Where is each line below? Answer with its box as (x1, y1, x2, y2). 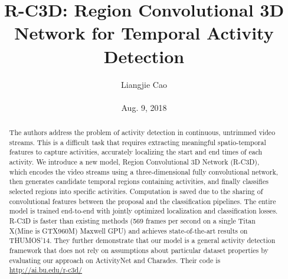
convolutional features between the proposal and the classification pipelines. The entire (9, 196, 276, 206)
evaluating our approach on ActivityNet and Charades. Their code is (9, 255, 221, 265)
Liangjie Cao (121, 78, 167, 90)
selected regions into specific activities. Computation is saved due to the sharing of (9, 186, 263, 196)
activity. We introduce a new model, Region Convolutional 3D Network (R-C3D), (9, 157, 260, 167)
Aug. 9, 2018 (121, 101, 167, 113)
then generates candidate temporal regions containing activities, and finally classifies (9, 176, 269, 186)
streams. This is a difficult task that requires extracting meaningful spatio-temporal (9, 137, 266, 147)
